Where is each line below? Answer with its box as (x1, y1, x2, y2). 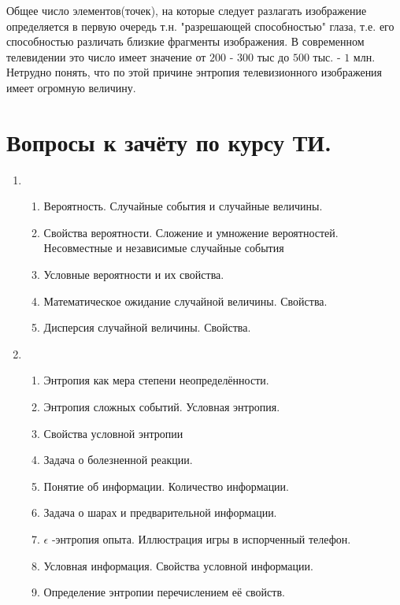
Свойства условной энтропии (43, 425, 183, 441)
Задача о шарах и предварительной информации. (43, 504, 277, 521)
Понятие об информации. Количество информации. (43, 477, 289, 494)
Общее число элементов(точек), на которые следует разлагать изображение (6, 2, 367, 18)
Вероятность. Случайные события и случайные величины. (43, 198, 323, 214)
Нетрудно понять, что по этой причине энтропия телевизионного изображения (6, 64, 383, 80)
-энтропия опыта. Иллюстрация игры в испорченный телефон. (51, 531, 351, 547)
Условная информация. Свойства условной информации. (43, 557, 313, 573)
